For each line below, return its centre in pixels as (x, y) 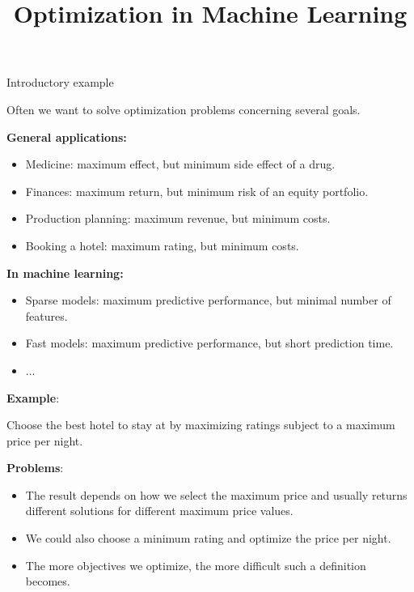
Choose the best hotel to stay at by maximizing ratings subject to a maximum (201, 425)
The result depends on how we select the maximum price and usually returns (216, 494)
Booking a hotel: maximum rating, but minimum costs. (162, 245)
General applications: (67, 136)
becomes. (48, 581)
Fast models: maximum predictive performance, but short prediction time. (209, 343)
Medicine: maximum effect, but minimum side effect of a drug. (180, 164)
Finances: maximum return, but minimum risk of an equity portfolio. (197, 191)
